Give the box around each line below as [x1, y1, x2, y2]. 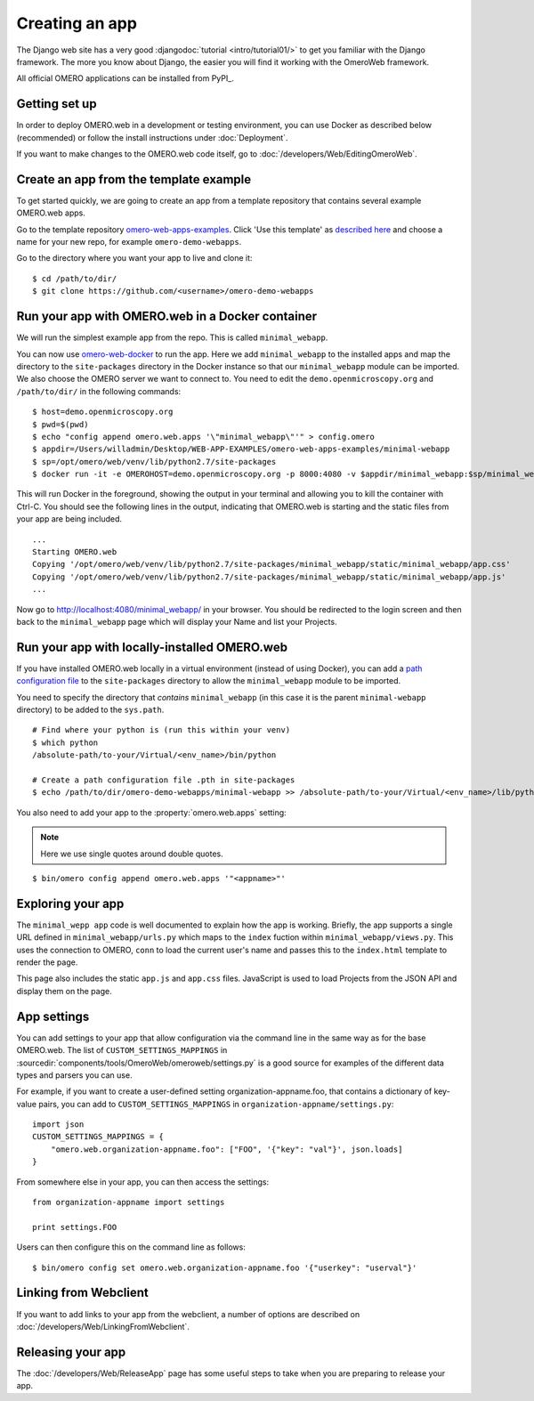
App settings [16, 1008, 90, 1024]
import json [32, 1120, 85, 1130]
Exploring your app [16, 895, 125, 911]
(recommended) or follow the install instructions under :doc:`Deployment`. [16, 132, 288, 142]
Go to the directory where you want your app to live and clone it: [16, 253, 253, 263]
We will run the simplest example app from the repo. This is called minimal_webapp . [16, 332, 328, 343]
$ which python [32, 737, 99, 748]
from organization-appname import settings [32, 1197, 225, 1208]
